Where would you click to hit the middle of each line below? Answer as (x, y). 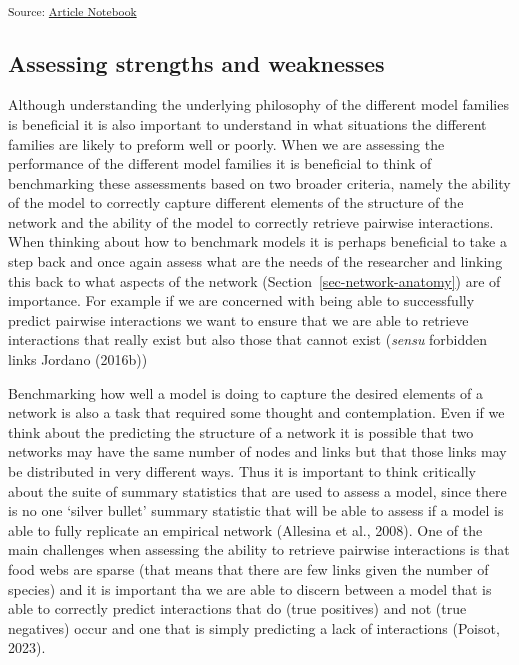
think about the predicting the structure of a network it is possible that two (241, 431)
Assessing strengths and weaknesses (196, 62)
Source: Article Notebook (72, 10)
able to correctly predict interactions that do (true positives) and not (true (237, 608)
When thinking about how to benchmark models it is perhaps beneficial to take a (257, 241)
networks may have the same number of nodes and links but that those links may (257, 451)
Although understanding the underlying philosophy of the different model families (258, 104)
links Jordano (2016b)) (78, 359)
